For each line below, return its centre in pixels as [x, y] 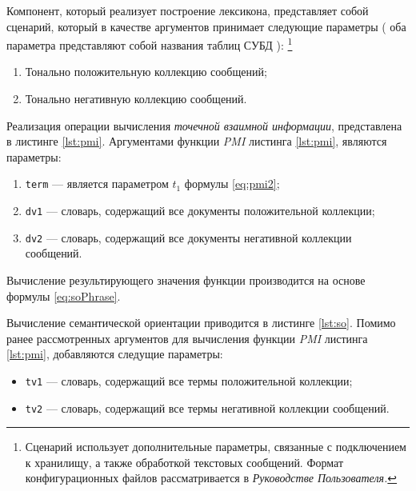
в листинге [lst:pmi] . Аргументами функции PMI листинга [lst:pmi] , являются [197, 141]
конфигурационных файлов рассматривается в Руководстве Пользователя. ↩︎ [211, 478]
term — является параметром [97, 184]
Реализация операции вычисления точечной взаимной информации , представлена [204, 125]
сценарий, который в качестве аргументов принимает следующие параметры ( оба [206, 26]
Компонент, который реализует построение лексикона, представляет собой [188, 10]
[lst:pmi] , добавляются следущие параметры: [115, 354]
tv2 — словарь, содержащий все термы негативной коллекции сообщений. [207, 407]
